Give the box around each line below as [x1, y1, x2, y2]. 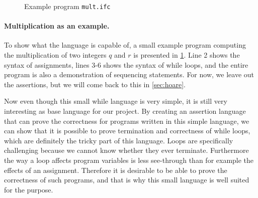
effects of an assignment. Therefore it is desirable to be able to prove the [4, 164, 227, 175]
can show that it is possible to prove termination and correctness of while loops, [4, 125, 250, 136]
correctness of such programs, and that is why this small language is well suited [4, 174, 249, 185]
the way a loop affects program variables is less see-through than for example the [4, 154, 254, 165]
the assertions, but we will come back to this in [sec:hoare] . [4, 79, 186, 89]
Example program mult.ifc [24, 1, 111, 11]
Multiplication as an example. [4, 21, 110, 31]
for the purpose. [4, 184, 53, 194]
